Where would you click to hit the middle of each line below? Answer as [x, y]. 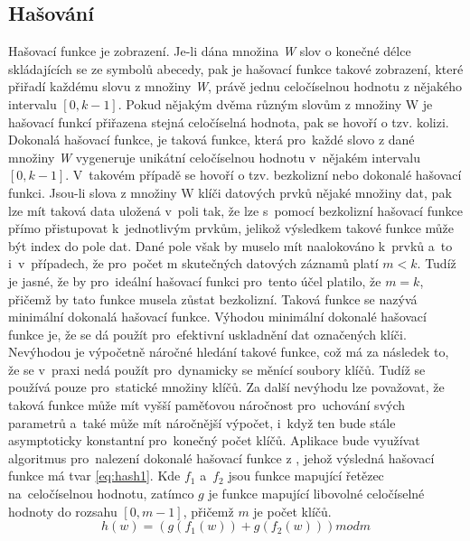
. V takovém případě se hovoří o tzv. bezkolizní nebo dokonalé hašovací [263, 175]
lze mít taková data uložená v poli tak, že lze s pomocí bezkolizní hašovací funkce [235, 210]
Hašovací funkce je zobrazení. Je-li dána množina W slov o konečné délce [210, 51]
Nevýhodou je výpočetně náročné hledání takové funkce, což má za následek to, [229, 352]
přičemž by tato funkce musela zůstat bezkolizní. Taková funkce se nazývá [213, 298]
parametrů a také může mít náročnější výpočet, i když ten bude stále [202, 422]
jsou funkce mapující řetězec [306, 476]
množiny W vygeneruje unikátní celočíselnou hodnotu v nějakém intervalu [214, 157]
